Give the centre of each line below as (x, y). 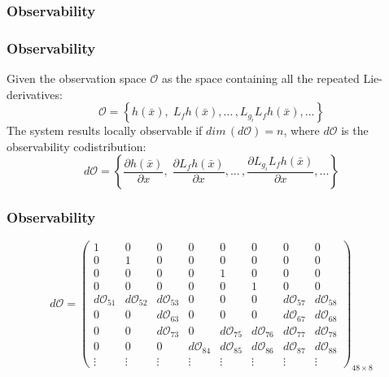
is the (355, 130)
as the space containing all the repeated (260, 78)
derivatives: (35, 94)
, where (302, 130)
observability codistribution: (76, 146)
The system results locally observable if (105, 130)
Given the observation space (76, 78)
